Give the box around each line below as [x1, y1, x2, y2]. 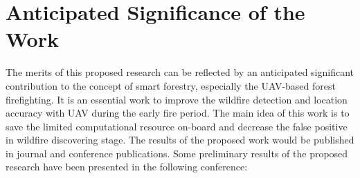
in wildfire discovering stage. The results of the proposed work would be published [6, 132, 354, 147]
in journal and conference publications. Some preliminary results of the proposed [6, 146, 348, 160]
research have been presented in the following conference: [6, 159, 248, 174]
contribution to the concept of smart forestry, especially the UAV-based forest [6, 78, 336, 92]
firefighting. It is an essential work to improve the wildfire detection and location [6, 92, 348, 106]
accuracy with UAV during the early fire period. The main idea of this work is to [6, 106, 350, 120]
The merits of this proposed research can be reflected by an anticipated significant [6, 65, 354, 79]
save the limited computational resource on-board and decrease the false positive [6, 119, 348, 133]
